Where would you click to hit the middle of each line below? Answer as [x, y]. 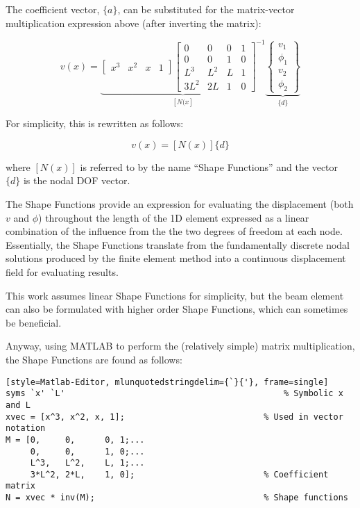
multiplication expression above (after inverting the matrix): [134, 23]
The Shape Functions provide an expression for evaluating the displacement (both [180, 204]
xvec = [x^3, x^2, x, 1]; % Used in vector [174, 417]
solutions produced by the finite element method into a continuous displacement [176, 258]
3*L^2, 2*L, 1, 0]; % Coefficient [179, 474]
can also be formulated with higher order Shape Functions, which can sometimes [177, 309]
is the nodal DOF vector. [77, 180]
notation [26, 428]
